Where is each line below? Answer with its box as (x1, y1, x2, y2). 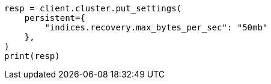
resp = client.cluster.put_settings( (4, 4, 182, 13)
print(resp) (4, 51, 60, 61)
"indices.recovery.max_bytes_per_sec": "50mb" (44, 23, 268, 32)
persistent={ (24, 13, 85, 23)
